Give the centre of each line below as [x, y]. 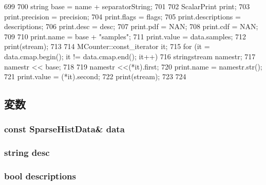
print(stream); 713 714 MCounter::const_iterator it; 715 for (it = [107, 46]
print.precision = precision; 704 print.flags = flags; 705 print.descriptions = [122, 16]
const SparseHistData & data [64, 129]
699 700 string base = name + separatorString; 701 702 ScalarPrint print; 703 [127, 6]
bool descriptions [40, 176]
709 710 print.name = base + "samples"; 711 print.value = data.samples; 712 [125, 36]
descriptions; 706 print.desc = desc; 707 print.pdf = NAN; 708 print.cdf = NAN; [131, 26]
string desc [27, 153]
